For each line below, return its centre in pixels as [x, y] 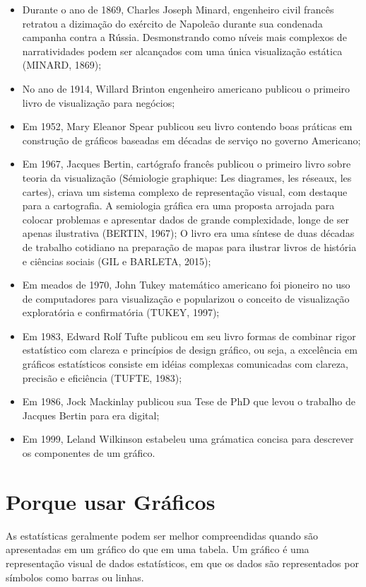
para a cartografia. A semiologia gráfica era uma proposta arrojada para [178, 205]
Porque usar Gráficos [111, 501]
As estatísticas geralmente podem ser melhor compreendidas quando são [162, 535]
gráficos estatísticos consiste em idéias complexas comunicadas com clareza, [185, 364]
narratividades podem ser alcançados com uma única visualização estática [182, 51]
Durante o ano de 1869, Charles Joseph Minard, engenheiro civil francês [178, 9]
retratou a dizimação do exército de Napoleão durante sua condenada [172, 23]
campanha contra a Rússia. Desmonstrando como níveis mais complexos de [184, 37]
